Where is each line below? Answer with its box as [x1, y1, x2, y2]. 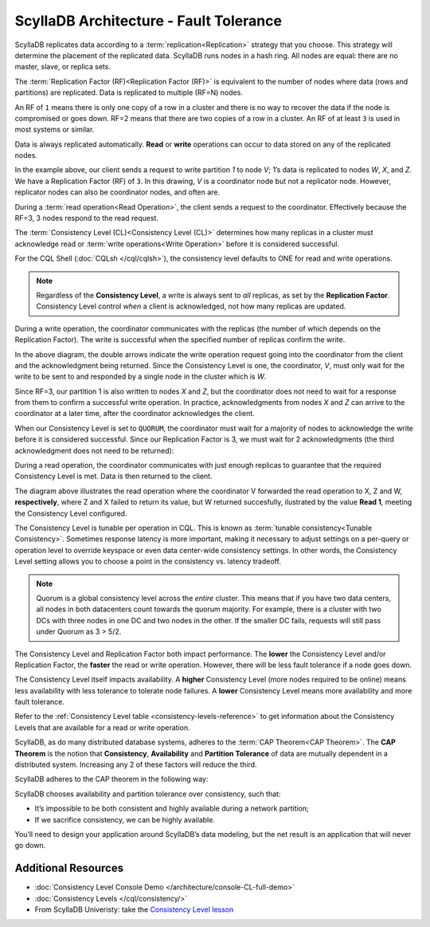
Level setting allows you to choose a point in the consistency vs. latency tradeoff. [14, 556, 282, 566]
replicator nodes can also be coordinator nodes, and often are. [14, 187, 221, 197]
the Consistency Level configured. [14, 509, 127, 518]
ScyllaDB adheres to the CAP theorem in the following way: [14, 774, 209, 784]
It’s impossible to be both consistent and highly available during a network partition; [34, 803, 310, 813]
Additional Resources [14, 862, 123, 875]
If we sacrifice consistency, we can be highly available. [34, 815, 215, 824]
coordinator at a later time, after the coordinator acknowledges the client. [14, 409, 255, 418]
